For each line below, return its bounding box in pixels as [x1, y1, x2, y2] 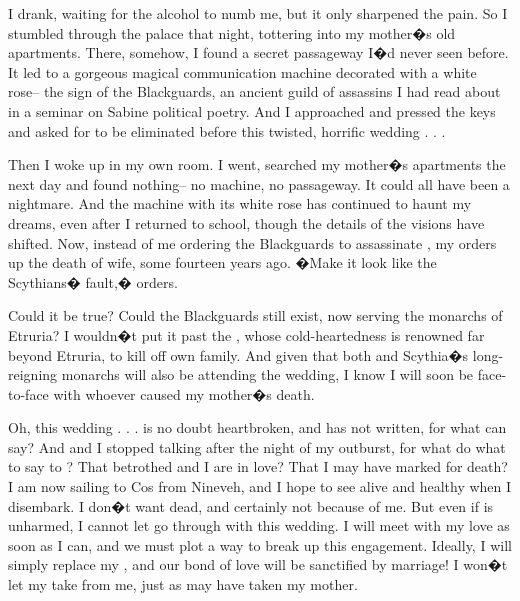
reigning [8, 364, 58, 385]
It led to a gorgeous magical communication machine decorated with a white [8, 61, 477, 82]
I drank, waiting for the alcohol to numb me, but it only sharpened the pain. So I [8, 3, 508, 23]
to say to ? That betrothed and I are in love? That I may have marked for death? [8, 456, 508, 477]
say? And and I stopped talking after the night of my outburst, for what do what [8, 436, 506, 457]
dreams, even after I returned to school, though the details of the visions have [8, 212, 485, 233]
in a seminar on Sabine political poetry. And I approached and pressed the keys [8, 100, 496, 121]
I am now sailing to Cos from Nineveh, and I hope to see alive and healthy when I [8, 476, 512, 497]
